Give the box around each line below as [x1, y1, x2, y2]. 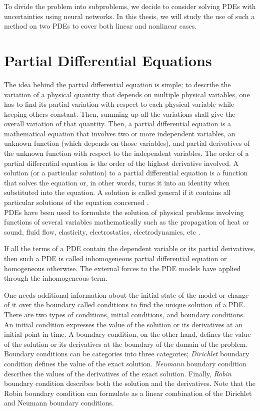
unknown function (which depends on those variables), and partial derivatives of [4, 138, 250, 148]
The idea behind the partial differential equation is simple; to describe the [4, 79, 231, 89]
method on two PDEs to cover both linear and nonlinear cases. [4, 21, 197, 31]
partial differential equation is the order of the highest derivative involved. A [4, 157, 238, 168]
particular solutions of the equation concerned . [4, 197, 149, 208]
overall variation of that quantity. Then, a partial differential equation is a [4, 118, 231, 129]
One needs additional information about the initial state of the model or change [4, 289, 249, 300]
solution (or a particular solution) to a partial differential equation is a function [4, 167, 248, 178]
